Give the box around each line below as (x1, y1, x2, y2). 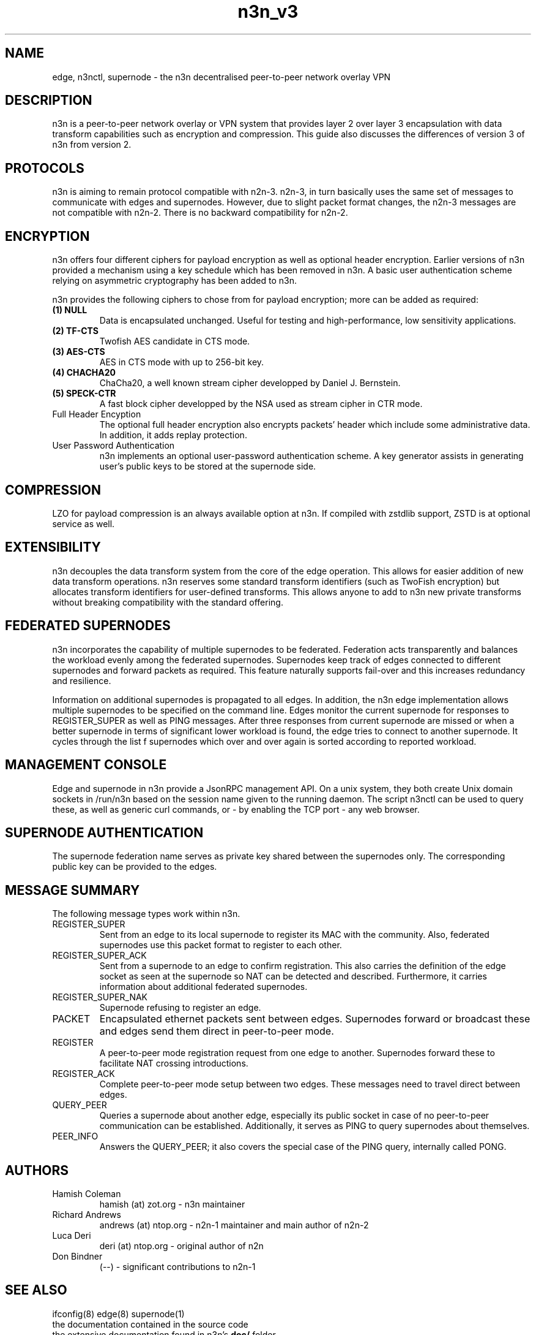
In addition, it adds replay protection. (99, 430, 247, 441)
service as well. (52, 518, 115, 529)
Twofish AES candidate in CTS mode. (99, 336, 250, 347)
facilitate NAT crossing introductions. (99, 1058, 248, 1069)
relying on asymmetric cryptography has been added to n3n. (52, 275, 297, 286)
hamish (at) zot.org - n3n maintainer (99, 1199, 245, 1210)
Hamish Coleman (52, 1189, 121, 1200)
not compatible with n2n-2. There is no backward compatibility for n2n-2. (52, 207, 348, 218)
